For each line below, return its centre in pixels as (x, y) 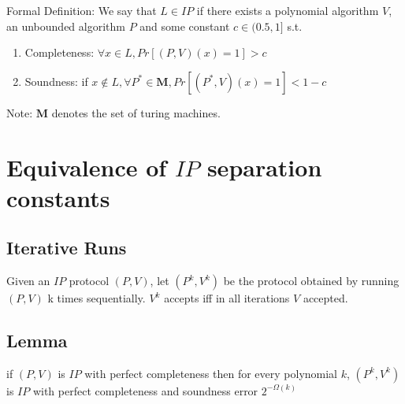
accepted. (325, 298)
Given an (28, 281)
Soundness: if (56, 81)
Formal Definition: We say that (82, 10)
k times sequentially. (97, 298)
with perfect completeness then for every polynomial (211, 373)
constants (58, 197)
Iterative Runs (67, 248)
